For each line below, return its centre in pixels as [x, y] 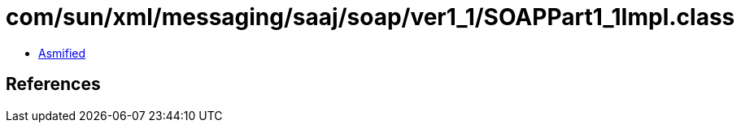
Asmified [62, 53]
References [53, 84]
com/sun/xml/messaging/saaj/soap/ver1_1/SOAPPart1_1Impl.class [370, 17]
